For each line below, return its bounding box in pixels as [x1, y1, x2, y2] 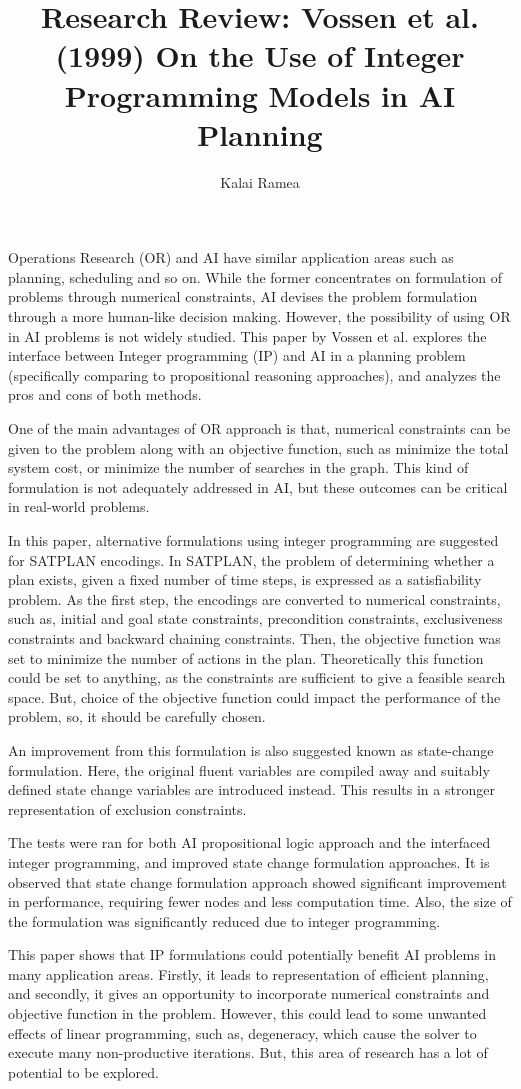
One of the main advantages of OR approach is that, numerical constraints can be [8, 418, 511, 439]
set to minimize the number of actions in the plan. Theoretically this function [8, 647, 484, 668]
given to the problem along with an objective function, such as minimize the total [8, 437, 509, 458]
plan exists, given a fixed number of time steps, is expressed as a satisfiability [8, 569, 482, 590]
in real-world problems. [8, 496, 150, 517]
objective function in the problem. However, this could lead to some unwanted [8, 1003, 487, 1024]
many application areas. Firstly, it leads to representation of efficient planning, [8, 963, 489, 984]
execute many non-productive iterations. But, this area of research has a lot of [8, 1042, 488, 1063]
